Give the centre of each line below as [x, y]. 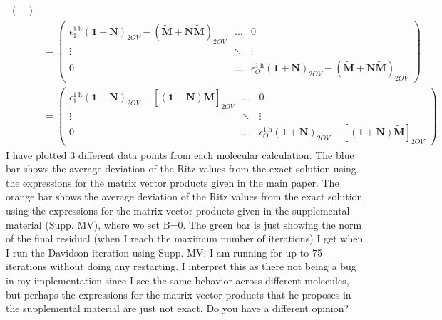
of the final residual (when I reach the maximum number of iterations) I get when [185, 238]
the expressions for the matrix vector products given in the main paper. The [173, 182]
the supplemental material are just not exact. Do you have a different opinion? [178, 308]
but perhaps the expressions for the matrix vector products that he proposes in [179, 294]
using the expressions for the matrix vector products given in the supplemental [178, 210]
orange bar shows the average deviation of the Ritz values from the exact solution [184, 196]
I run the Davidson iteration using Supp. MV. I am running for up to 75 [164, 252]
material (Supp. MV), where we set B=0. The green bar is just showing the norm [184, 224]
